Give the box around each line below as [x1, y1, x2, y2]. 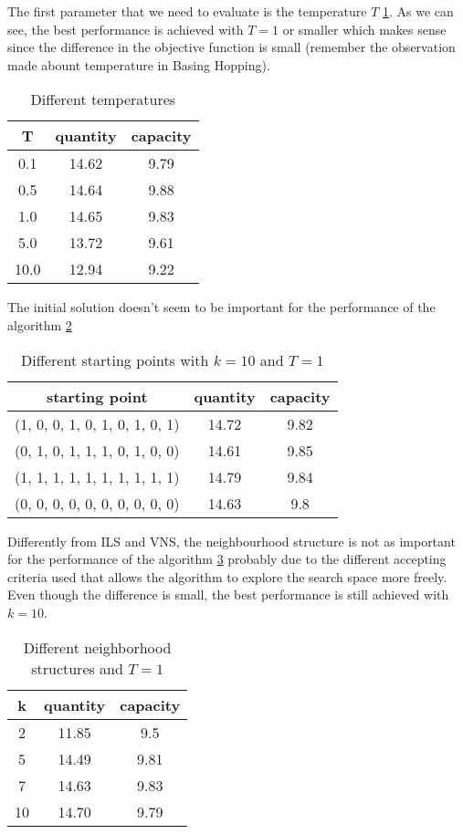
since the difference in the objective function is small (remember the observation [7, 37, 456, 57]
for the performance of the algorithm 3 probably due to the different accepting [7, 549, 447, 568]
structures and [31, 657, 123, 679]
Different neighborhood [23, 636, 172, 658]
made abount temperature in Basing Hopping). [7, 55, 270, 74]
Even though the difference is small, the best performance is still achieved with [7, 585, 449, 604]
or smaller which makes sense [282, 19, 447, 38]
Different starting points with [20, 349, 209, 370]
